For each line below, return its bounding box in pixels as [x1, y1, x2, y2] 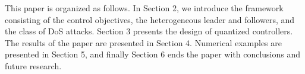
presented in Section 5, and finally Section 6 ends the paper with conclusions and [5, 48, 301, 60]
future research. [5, 59, 62, 72]
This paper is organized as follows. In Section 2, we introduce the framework [5, 2, 284, 14]
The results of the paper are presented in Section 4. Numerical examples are [5, 36, 282, 49]
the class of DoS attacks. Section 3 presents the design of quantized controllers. [5, 25, 293, 37]
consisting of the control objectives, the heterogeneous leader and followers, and [5, 13, 295, 25]
